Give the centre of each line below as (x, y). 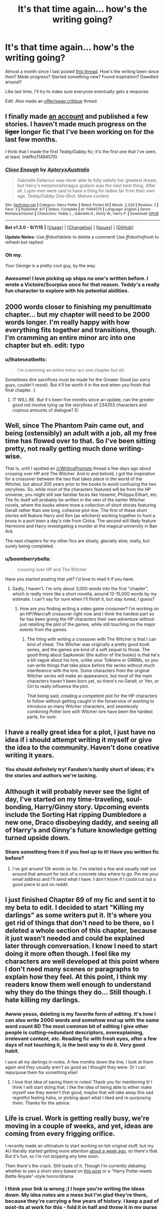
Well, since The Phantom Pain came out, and (74, 426)
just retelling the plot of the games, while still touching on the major (87, 624)
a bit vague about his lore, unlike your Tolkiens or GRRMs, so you (93, 660)
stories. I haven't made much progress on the (76, 124)
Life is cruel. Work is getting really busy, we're (77, 1119)
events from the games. (43, 630)
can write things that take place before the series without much (91, 665)
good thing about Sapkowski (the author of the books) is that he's (93, 655)
